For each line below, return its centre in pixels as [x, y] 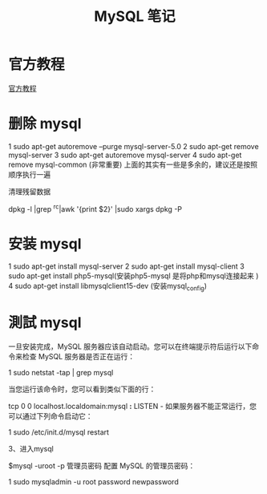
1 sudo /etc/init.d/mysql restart [59, 432]
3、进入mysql [31, 449]
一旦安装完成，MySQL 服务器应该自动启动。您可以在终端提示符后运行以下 [130, 346]
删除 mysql [45, 124]
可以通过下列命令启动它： [51, 416]
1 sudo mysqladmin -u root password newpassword [93, 482]
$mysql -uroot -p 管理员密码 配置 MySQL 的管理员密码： [102, 466]
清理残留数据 [29, 191]
